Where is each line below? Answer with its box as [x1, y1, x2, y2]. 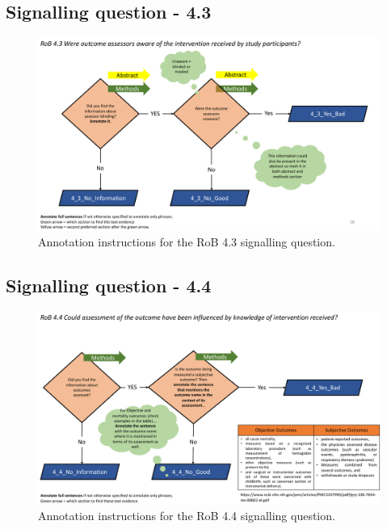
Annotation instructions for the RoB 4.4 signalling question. [38, 507, 335, 524]
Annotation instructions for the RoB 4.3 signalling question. [38, 233, 335, 250]
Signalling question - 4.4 [6, 273, 212, 298]
